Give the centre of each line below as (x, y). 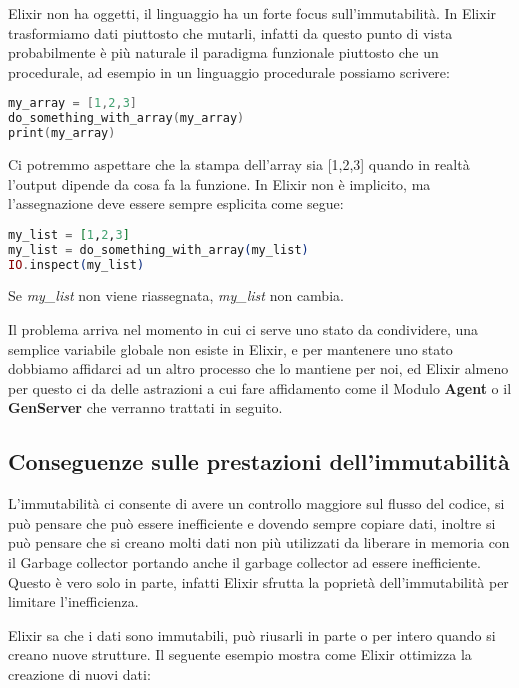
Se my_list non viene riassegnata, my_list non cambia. (176, 295)
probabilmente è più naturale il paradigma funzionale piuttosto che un (223, 52)
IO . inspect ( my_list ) (76, 264)
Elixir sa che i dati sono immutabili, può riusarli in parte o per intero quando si (252, 634)
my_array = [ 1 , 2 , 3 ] (72, 103)
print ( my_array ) (62, 133)
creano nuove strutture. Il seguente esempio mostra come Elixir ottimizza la (240, 654)
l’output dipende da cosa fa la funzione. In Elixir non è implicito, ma (219, 183)
